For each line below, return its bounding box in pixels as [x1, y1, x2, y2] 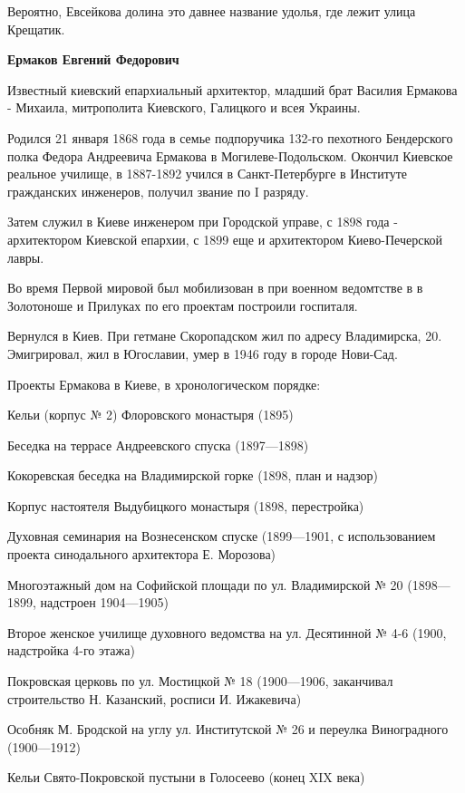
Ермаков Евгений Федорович [7, 50, 179, 69]
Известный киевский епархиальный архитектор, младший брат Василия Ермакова [7, 80, 458, 99]
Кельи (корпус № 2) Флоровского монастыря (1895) [7, 405, 294, 424]
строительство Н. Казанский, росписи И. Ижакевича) [7, 689, 302, 708]
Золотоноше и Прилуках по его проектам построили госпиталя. [7, 295, 358, 314]
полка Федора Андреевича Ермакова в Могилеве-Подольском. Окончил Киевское [7, 146, 453, 165]
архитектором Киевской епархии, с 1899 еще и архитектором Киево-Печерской [7, 229, 442, 248]
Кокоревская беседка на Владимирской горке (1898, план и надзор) [7, 466, 379, 485]
